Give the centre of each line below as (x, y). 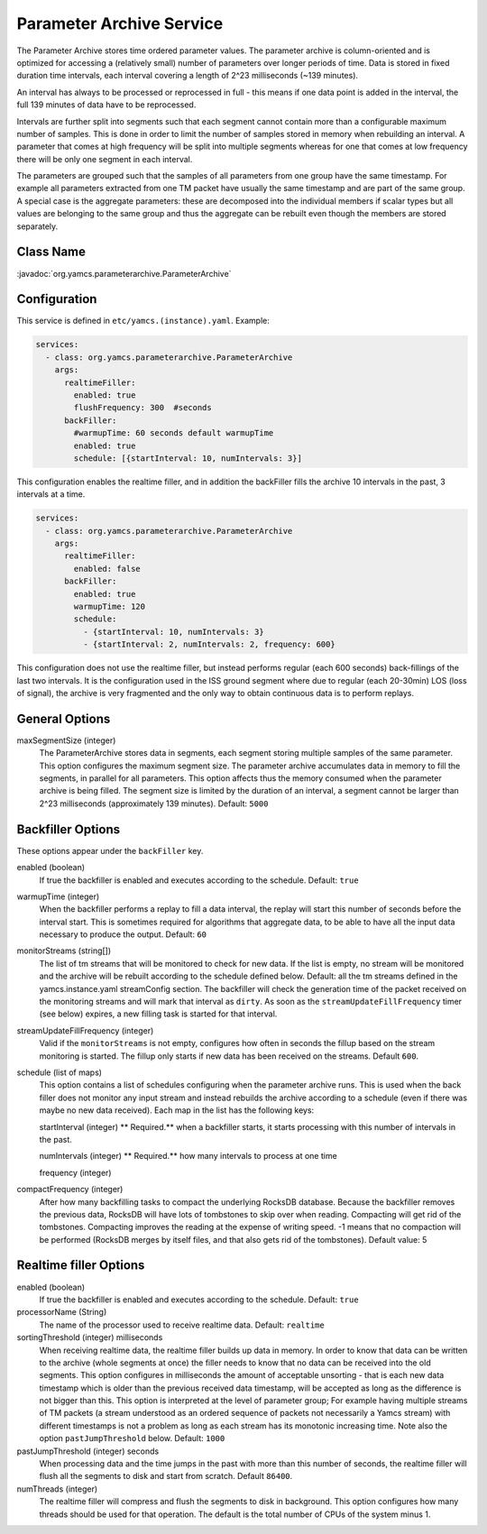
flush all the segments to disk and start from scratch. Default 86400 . (166, 1476)
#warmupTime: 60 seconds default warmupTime (174, 433)
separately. (37, 226)
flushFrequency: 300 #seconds (142, 408)
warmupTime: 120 (110, 607)
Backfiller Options (69, 829)
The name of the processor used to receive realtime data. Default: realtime (182, 1325)
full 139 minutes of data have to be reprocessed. (106, 105)
